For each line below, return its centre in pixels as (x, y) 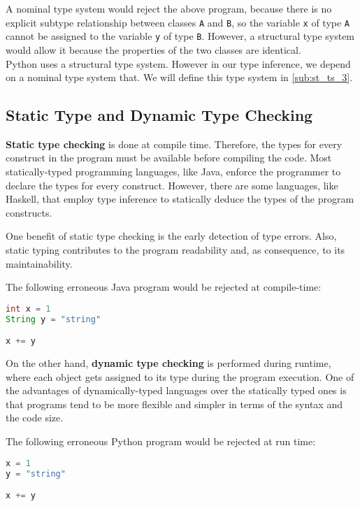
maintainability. (39, 263)
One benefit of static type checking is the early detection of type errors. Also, (171, 236)
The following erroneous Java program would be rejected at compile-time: (164, 287)
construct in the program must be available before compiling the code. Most (169, 158)
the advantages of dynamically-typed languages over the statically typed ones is (176, 390)
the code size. (35, 418)
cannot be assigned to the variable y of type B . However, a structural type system (180, 36)
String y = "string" (53, 319)
